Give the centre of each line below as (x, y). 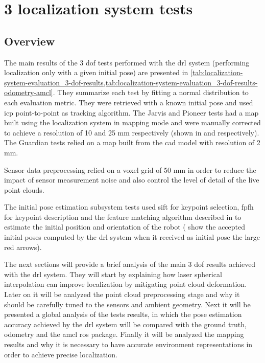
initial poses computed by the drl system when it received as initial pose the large (132, 237)
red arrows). (23, 247)
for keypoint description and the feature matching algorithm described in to (123, 217)
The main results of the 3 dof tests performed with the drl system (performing (127, 62)
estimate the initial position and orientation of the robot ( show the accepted (125, 227)
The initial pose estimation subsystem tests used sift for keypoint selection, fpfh (129, 207)
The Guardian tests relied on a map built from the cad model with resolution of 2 (132, 142)
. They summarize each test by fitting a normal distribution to (151, 92)
